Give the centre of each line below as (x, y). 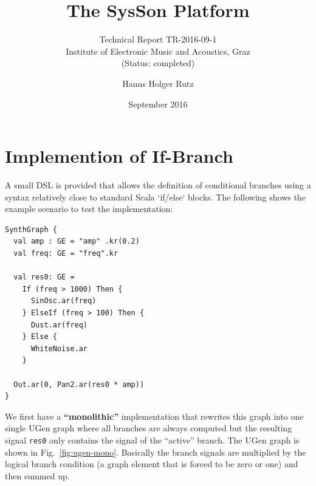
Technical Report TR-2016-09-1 (158, 39)
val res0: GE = (44, 277)
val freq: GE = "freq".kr (66, 253)
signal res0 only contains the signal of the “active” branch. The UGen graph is (152, 440)
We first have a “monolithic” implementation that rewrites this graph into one (154, 416)
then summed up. (37, 475)
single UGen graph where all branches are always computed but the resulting (149, 428)
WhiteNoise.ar (59, 348)
